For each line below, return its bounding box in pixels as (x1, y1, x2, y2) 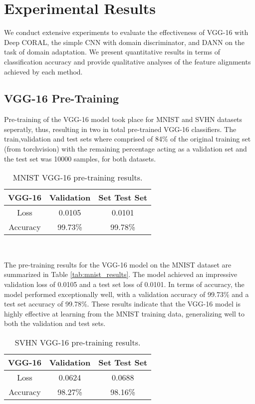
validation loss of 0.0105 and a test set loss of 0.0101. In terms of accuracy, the (4, 279, 245, 289)
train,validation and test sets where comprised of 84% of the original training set (4, 133, 251, 144)
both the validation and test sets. (4, 318, 106, 328)
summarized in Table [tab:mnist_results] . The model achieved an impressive (4, 269, 238, 279)
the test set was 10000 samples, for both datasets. (4, 153, 156, 163)
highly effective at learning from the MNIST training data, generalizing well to (4, 308, 245, 318)
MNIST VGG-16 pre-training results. (12, 171, 143, 183)
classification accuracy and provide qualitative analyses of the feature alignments (4, 56, 251, 66)
